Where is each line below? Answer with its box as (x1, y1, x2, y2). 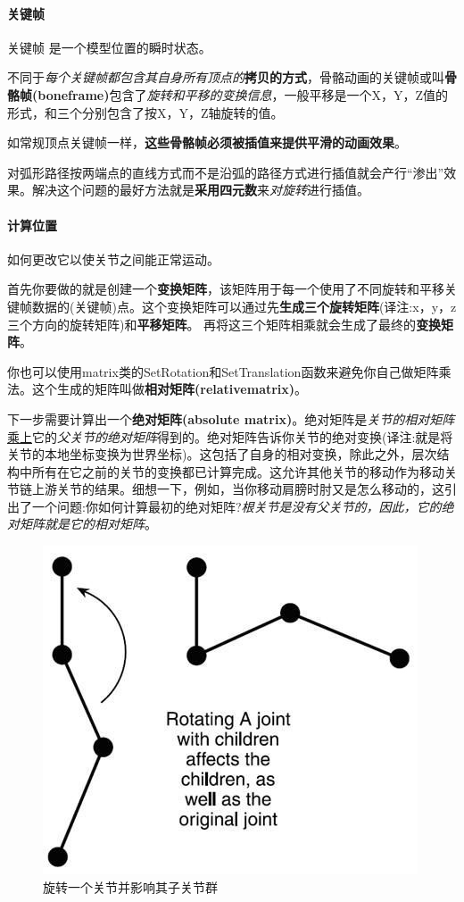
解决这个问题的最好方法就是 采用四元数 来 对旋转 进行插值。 (31, 180, 369, 199)
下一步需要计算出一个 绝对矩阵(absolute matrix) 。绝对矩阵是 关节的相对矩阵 (7, 409, 455, 428)
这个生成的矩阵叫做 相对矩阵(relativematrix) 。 (31, 380, 308, 398)
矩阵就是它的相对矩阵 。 (19, 514, 157, 533)
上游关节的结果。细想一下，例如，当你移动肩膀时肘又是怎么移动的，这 (31, 480, 444, 498)
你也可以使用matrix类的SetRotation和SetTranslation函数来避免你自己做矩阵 (7, 362, 439, 380)
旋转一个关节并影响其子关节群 (43, 877, 218, 896)
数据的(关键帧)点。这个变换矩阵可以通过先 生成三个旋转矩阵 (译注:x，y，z (31, 296, 457, 315)
